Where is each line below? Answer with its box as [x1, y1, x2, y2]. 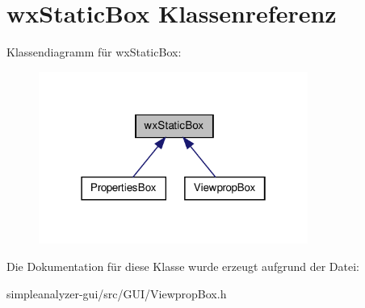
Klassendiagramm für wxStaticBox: [6, 44, 182, 60]
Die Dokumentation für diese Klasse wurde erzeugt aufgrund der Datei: [6, 258, 359, 274]
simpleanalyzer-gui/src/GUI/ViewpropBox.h [6, 285, 227, 302]
